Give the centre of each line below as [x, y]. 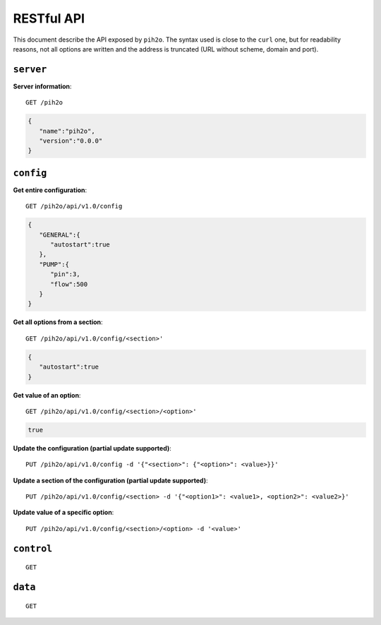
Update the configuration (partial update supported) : [92, 448]
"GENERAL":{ [60, 234]
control [33, 548]
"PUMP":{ [54, 264]
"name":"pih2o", [67, 131]
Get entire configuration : [50, 190]
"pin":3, [65, 274]
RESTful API [49, 18]
